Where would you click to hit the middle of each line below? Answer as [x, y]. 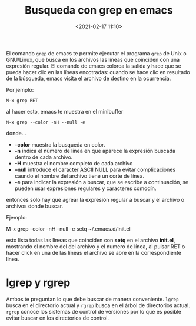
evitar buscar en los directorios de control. [58, 318]
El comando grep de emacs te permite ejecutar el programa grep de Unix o [96, 53]
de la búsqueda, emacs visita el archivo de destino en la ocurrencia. [89, 78]
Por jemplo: [20, 89]
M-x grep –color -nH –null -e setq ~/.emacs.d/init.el [68, 229]
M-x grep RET [22, 101]
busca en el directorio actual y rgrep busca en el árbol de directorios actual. [98, 305]
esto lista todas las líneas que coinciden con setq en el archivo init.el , [91, 240]
